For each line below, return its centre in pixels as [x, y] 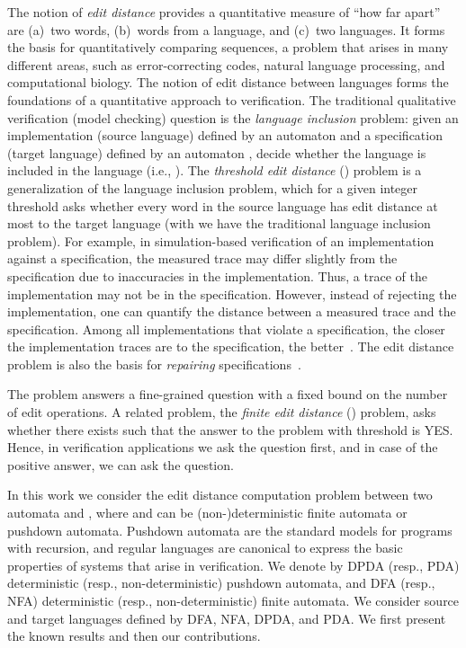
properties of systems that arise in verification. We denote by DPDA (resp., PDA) [233, 565]
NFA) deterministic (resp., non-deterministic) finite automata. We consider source [233, 600]
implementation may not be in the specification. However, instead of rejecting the [232, 293]
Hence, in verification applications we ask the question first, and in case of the [223, 447]
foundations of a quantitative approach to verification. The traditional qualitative [232, 99]
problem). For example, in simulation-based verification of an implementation [221, 240]
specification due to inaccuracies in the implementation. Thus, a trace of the [217, 275]
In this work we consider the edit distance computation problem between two [220, 495]
